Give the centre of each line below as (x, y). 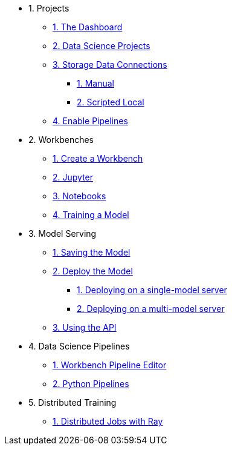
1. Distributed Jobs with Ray (108, 421)
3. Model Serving (63, 233)
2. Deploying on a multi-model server (151, 309)
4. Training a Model (91, 215)
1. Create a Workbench (98, 158)
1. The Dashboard (88, 27)
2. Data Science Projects (101, 46)
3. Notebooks (79, 196)
